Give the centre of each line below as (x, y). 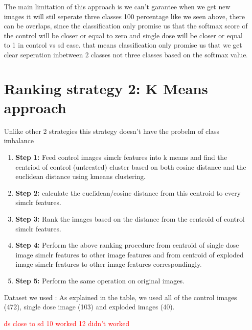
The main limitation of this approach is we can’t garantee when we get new (117, 6)
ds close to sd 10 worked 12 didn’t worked (67, 323)
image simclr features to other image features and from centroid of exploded (129, 254)
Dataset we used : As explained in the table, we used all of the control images (121, 297)
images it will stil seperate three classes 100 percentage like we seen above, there (125, 16)
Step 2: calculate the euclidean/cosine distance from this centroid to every (128, 192)
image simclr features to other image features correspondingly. (109, 264)
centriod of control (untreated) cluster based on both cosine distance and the (131, 166)
